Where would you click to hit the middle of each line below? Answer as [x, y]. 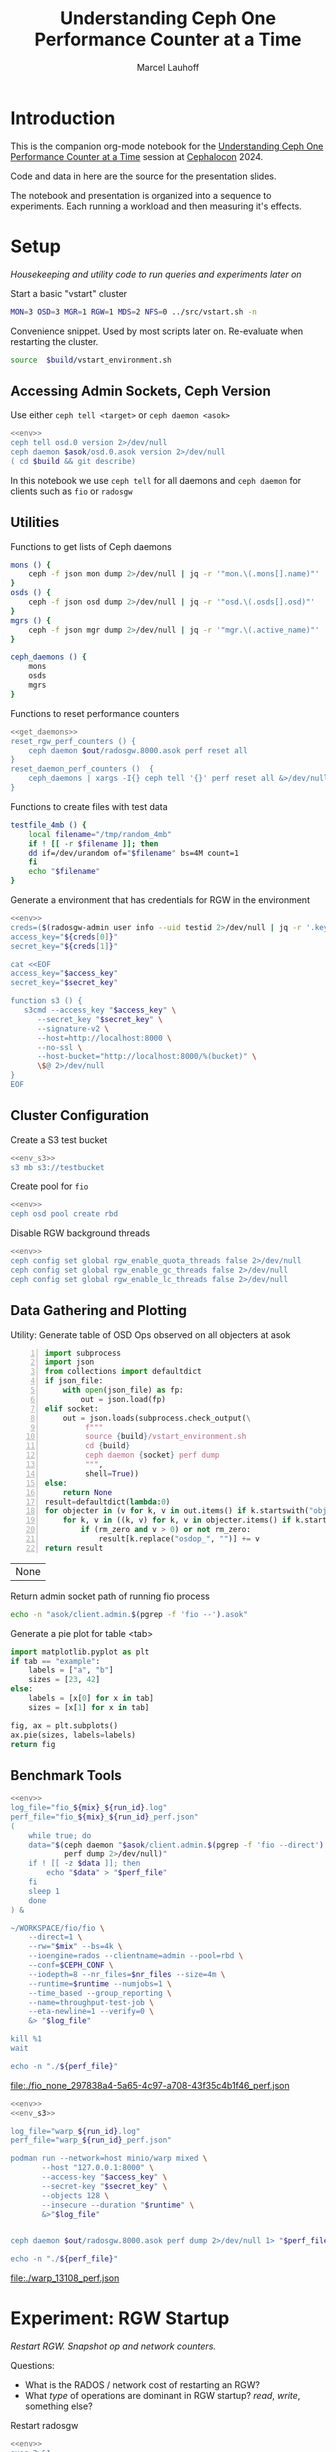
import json [69, 1362]
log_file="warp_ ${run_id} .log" [75, 2131]
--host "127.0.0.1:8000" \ [98, 2168]
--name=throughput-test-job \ [91, 2002]
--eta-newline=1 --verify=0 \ [91, 2012]
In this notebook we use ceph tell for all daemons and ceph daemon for [156, 480]
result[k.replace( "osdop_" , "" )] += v [179, 1539]
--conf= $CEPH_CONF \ [71, 1965]
